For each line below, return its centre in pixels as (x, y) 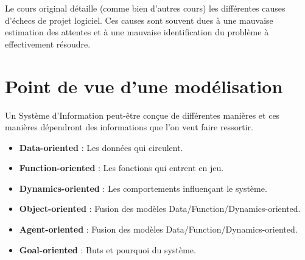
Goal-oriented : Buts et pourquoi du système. (107, 249)
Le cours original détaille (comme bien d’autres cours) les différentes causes (145, 8)
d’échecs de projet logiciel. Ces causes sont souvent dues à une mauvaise (139, 20)
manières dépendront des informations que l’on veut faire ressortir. (129, 127)
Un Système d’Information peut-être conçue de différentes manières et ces (142, 115)
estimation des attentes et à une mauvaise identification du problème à (137, 32)
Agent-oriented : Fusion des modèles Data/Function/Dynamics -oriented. (158, 229)
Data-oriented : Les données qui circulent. (101, 147)
